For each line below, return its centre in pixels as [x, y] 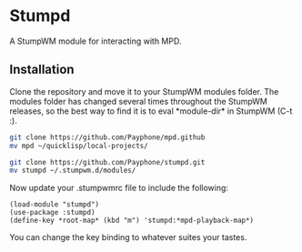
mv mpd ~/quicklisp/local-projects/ [79, 146]
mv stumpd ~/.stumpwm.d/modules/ [73, 171]
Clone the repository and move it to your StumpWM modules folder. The [144, 91]
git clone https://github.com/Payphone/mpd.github [107, 137]
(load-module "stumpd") [55, 205]
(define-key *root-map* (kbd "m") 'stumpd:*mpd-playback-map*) [132, 221]
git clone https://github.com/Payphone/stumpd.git [107, 162]
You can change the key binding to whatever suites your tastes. [128, 237]
